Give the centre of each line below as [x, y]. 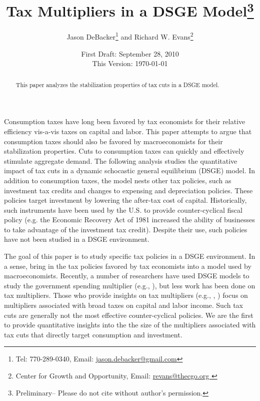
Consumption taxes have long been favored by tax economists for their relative [125, 121]
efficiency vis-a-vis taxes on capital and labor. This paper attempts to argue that [128, 131]
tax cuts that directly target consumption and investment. [93, 334]
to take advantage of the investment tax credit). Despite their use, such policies [126, 229]
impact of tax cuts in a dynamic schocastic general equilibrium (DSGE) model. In [130, 170]
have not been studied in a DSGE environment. [77, 239]
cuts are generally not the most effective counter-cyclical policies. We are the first [129, 315]
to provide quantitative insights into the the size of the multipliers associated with [130, 325]
